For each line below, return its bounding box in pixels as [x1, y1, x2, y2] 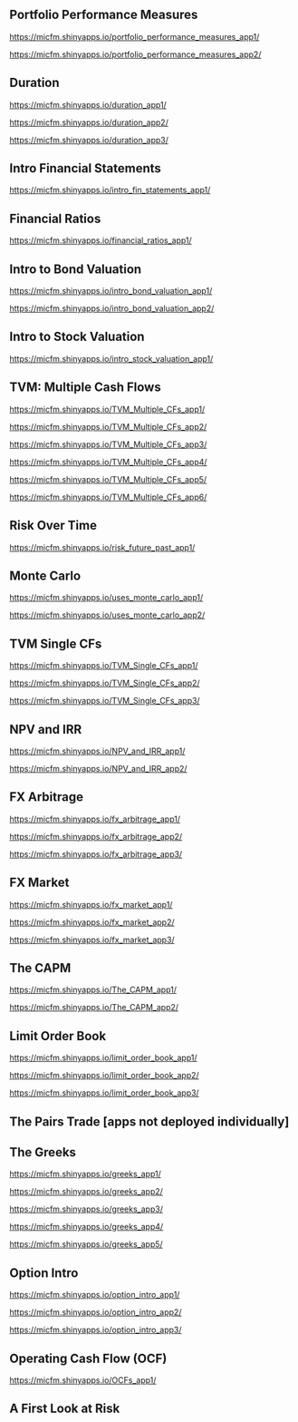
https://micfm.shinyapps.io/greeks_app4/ [9, 1222, 164, 1232]
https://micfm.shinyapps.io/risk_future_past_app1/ [9, 541, 196, 552]
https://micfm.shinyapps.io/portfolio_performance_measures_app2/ [9, 49, 262, 60]
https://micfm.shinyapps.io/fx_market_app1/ [9, 899, 173, 910]
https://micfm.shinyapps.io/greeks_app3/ [9, 1203, 163, 1214]
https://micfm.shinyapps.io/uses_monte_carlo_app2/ [9, 609, 206, 620]
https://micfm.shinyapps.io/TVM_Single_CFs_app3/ [9, 696, 201, 706]
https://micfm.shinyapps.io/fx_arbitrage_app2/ [9, 831, 183, 842]
